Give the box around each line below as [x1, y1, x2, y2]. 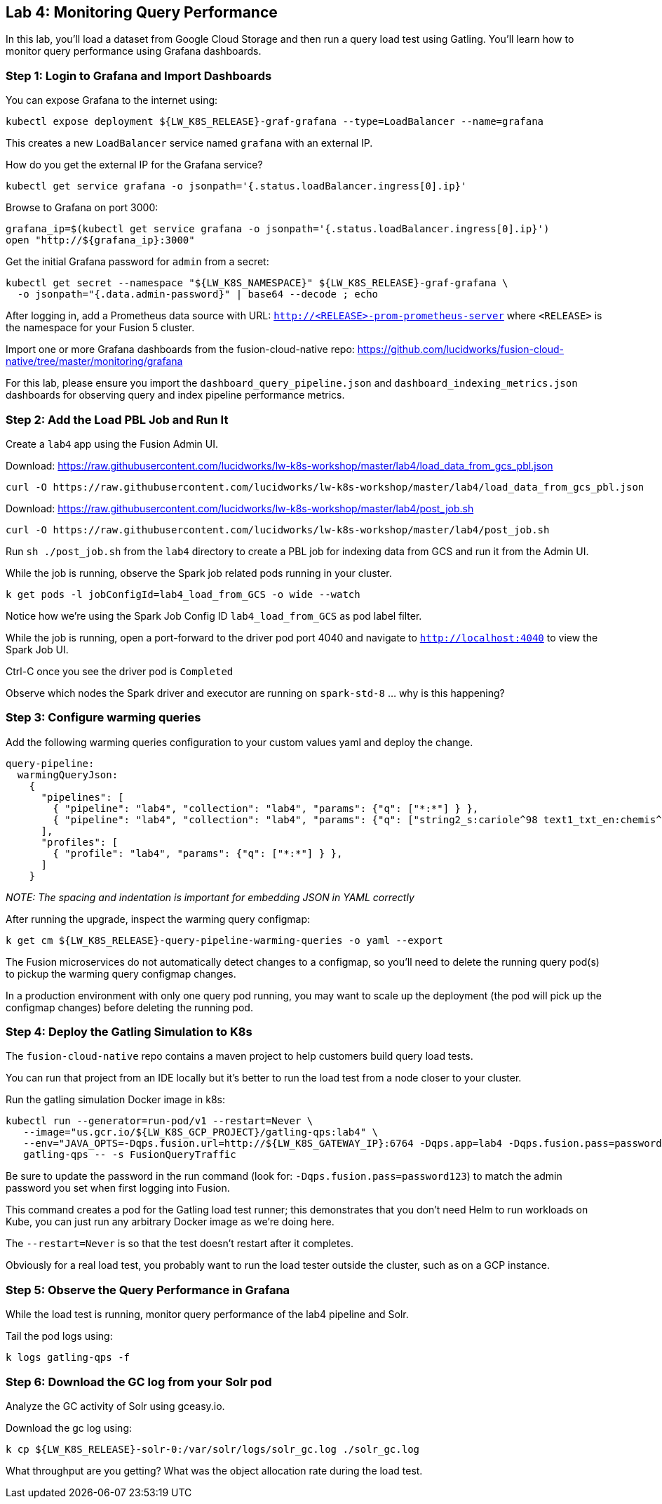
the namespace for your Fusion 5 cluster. [6, 321, 195, 334]
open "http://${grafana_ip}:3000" [6, 234, 195, 246]
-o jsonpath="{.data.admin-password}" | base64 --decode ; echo [17, 288, 379, 300]
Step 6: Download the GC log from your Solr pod [6, 1374, 272, 1389]
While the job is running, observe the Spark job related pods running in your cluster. [6, 566, 392, 579]
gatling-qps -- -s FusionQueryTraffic [23, 1149, 236, 1161]
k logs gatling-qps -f [6, 1352, 130, 1364]
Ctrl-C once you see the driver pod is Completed [6, 665, 234, 677]
